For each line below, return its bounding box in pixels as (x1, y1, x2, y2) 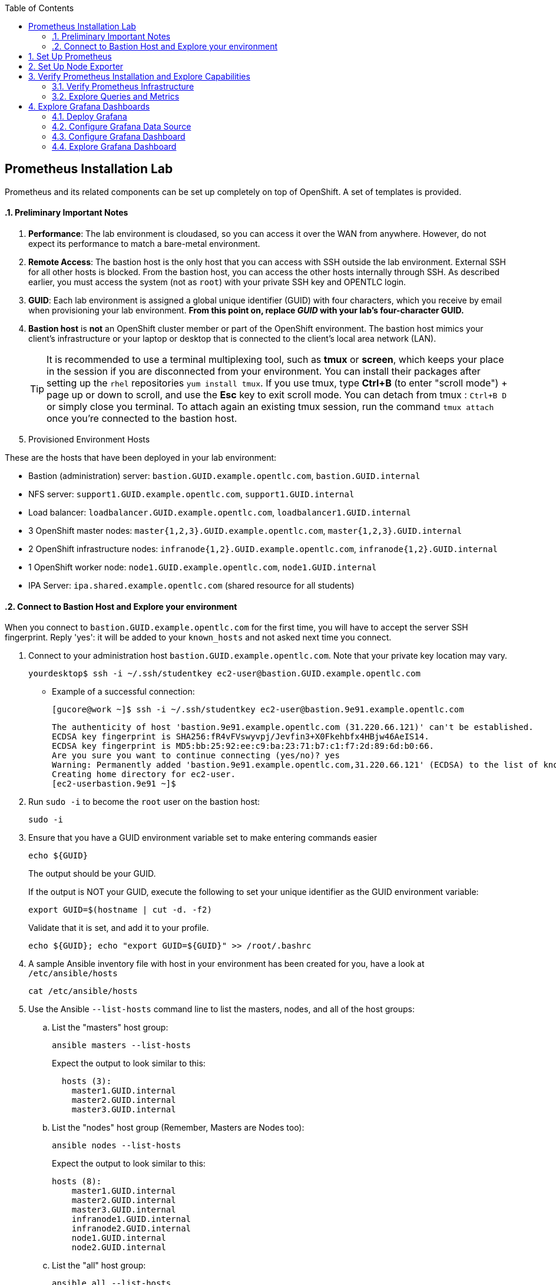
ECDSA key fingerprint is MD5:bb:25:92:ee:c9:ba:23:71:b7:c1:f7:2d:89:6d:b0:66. (52, 741, 435, 751)
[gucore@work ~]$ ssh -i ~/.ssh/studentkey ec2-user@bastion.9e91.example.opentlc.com (52, 705, 464, 715)
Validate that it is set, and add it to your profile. (28, 923, 209, 933)
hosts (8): (52, 1177, 102, 1187)
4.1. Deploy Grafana (52, 111, 127, 121)
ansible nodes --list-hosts (52, 1141, 181, 1151)
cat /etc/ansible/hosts (28, 986, 138, 996)
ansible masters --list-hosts (52, 1040, 191, 1051)
